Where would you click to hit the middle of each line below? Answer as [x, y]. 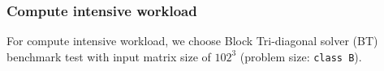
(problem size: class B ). [301, 56]
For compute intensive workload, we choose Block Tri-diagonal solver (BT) [192, 41]
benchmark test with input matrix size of [109, 56]
